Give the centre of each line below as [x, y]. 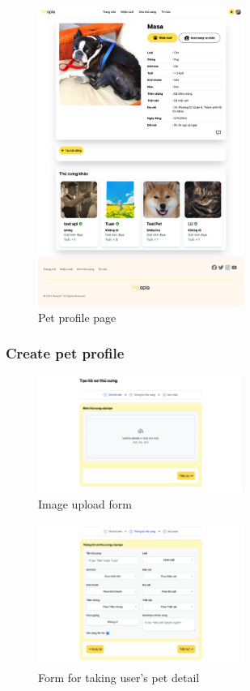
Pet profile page [77, 317]
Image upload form [85, 503]
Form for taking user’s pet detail [119, 677]
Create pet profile [65, 353]
